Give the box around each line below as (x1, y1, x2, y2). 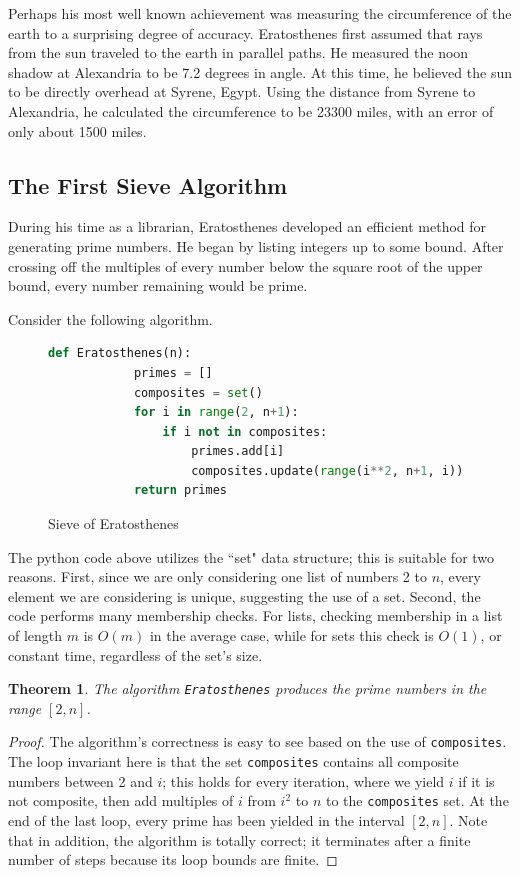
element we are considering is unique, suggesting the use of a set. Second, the (8, 585, 481, 606)
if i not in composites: (162, 424, 328, 439)
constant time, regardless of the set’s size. (8, 644, 263, 665)
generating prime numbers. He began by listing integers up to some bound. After (8, 235, 504, 256)
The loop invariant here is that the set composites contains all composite (8, 751, 459, 772)
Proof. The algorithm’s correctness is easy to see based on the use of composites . (8, 731, 507, 752)
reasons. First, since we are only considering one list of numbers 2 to (8, 566, 427, 587)
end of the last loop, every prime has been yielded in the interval (8, 810, 405, 831)
